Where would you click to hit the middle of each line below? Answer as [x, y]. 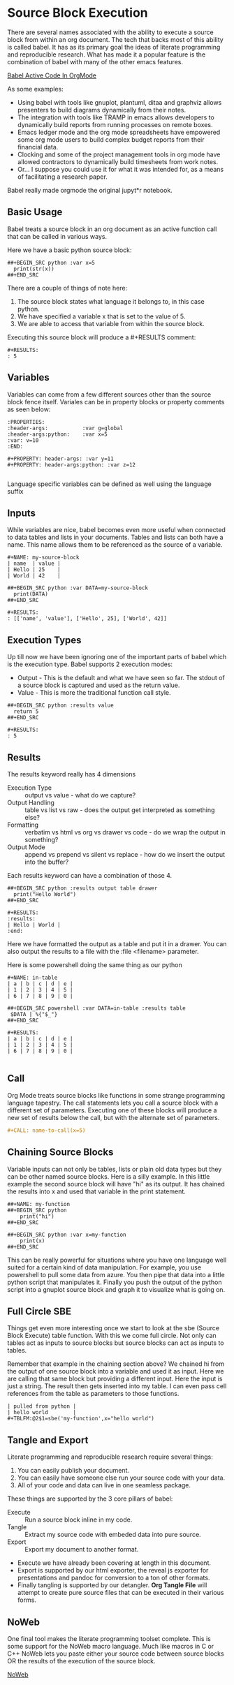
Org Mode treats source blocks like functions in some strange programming [116, 1095]
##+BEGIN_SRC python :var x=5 [51, 263]
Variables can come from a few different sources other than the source [109, 394]
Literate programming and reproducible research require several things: [110, 1457]
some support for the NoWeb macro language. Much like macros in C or [111, 1646]
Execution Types [44, 640]
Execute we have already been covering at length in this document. [114, 1563]
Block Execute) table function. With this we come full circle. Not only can [112, 1336]
